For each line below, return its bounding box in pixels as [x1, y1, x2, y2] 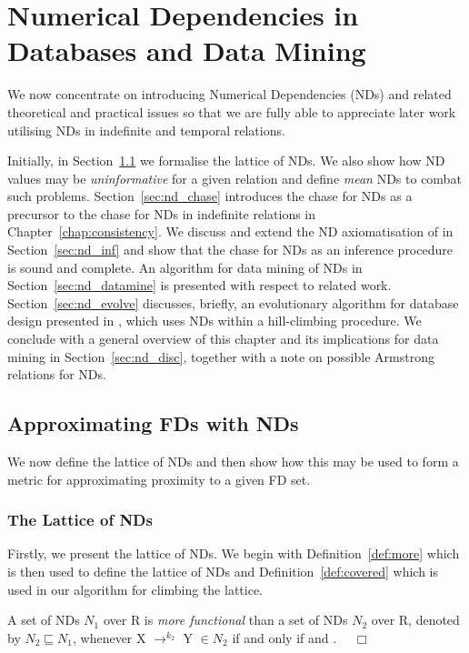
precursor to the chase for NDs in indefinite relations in [7, 204, 316, 223]
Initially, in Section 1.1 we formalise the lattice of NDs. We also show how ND [7, 151, 445, 170]
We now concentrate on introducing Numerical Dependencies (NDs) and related [7, 85, 452, 104]
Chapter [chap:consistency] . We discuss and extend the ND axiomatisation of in [7, 222, 454, 241]
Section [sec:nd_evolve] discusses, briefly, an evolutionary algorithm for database [7, 293, 459, 312]
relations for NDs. [7, 365, 106, 384]
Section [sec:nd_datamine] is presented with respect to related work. [7, 276, 392, 295]
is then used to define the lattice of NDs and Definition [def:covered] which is [7, 562, 439, 581]
